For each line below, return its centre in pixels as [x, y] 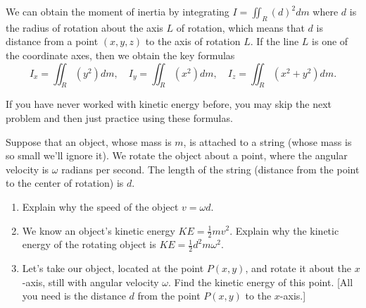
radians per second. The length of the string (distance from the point [210, 169]
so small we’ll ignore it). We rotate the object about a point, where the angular [177, 155]
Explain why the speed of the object [100, 206]
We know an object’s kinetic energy [99, 230]
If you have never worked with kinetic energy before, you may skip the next [169, 104]
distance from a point [52, 41]
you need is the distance [74, 296]
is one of [330, 41]
